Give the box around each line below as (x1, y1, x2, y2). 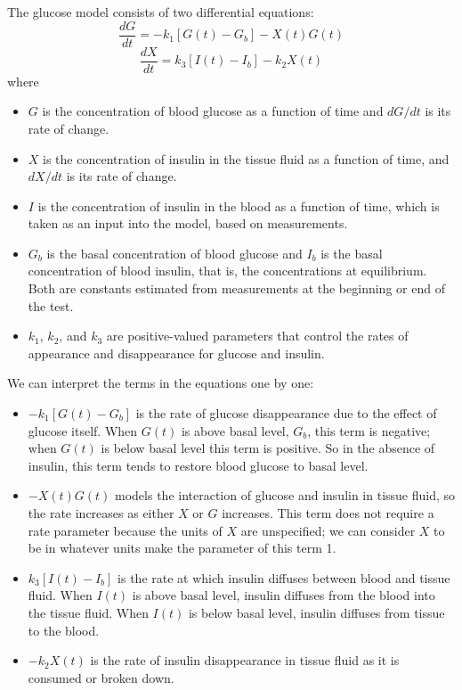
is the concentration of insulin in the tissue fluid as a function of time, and (43, 149, 450, 168)
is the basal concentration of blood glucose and (46, 243, 303, 262)
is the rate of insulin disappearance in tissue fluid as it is (90, 651, 400, 669)
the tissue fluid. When (28, 603, 149, 621)
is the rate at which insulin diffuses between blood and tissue (118, 568, 450, 587)
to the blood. (28, 620, 100, 639)
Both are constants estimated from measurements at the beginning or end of (28, 279, 445, 298)
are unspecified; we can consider (240, 521, 416, 539)
